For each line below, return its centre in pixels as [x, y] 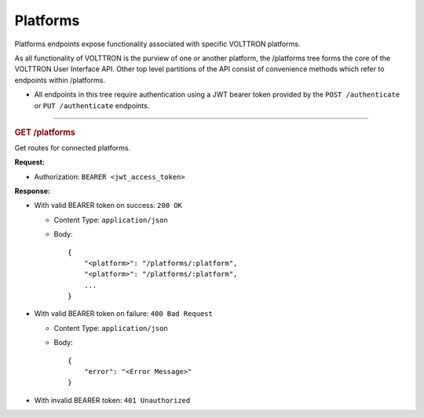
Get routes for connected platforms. [73, 147]
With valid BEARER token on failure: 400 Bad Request [124, 314]
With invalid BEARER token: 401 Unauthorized [112, 400]
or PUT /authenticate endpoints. [92, 105]
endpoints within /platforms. [60, 80]
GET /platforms [45, 132]
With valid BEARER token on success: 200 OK [108, 205]
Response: [33, 191]
